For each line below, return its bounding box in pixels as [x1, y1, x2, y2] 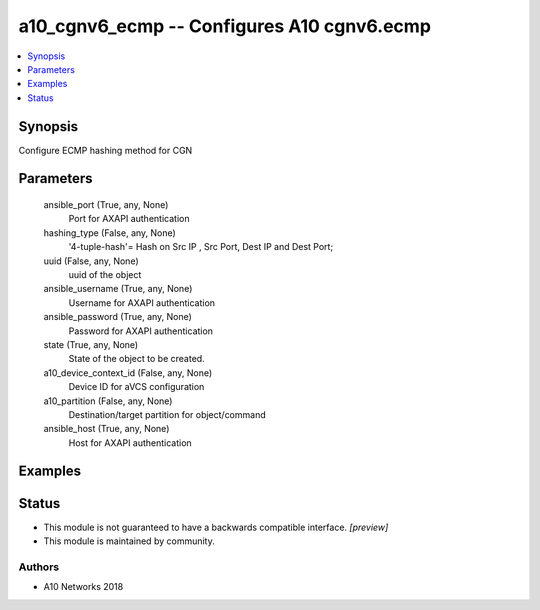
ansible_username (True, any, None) [43, 283, 193, 295]
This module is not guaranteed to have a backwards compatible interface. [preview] [43, 521, 389, 533]
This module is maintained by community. [43, 535, 215, 547]
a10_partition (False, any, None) [43, 395, 173, 407]
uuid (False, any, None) [43, 255, 139, 267]
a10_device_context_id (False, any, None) [43, 366, 213, 379]
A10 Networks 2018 [43, 581, 124, 593]
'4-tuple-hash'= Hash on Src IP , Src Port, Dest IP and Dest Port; [68, 241, 334, 253]
